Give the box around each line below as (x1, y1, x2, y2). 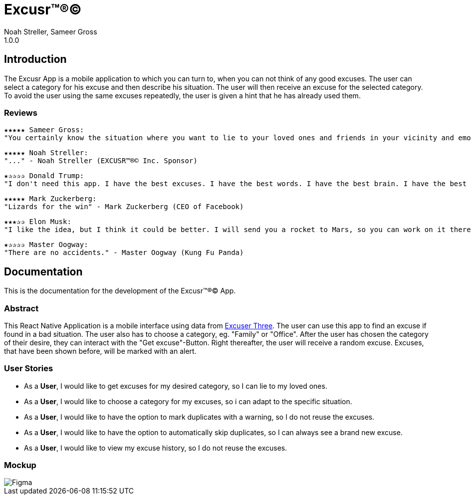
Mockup (4, 460, 36, 471)
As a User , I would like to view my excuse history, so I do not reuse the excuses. (24, 443, 287, 452)
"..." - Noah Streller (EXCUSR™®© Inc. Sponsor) (4, 157, 198, 165)
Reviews (4, 107, 37, 118)
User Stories (4, 363, 53, 374)
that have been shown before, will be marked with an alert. (4, 346, 197, 355)
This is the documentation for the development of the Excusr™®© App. (4, 286, 236, 295)
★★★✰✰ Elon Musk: (4, 218, 71, 226)
